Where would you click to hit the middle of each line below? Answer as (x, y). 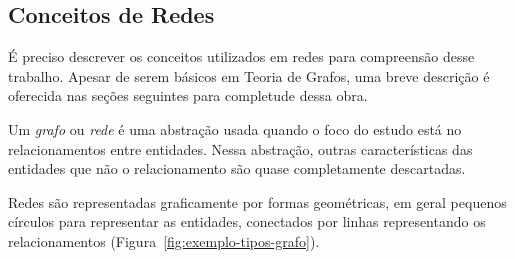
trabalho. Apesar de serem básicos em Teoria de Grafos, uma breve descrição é (249, 75)
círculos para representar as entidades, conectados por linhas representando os (247, 221)
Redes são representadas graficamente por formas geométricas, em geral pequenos (257, 201)
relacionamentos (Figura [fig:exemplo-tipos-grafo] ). (164, 240)
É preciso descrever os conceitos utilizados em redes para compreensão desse (241, 56)
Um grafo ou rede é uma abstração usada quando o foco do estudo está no (235, 128)
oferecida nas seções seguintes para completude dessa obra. (188, 95)
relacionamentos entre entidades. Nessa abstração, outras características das (240, 148)
